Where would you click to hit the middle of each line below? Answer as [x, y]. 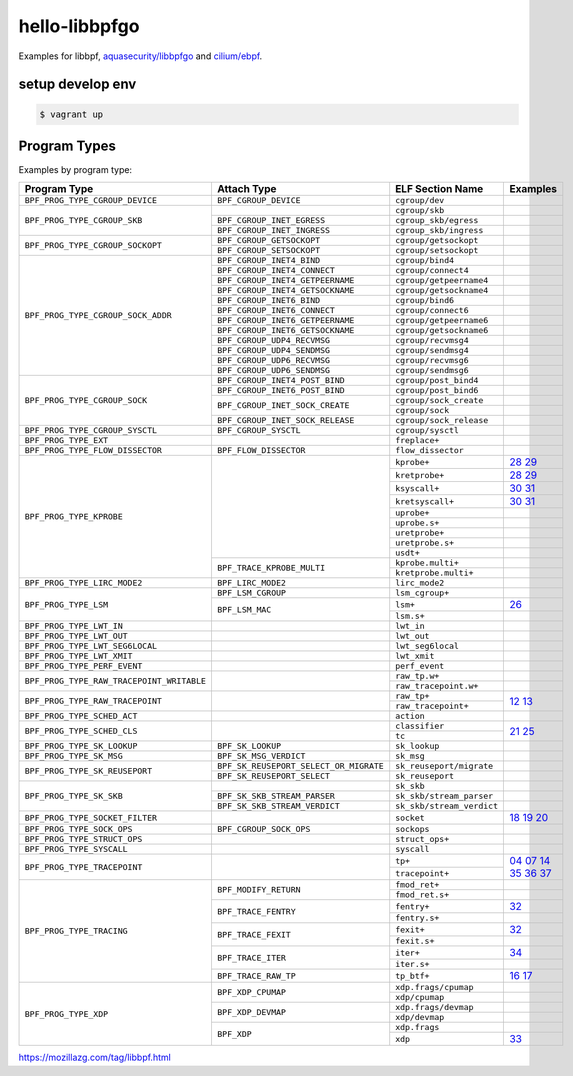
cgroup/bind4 [425, 260]
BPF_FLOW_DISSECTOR [261, 450]
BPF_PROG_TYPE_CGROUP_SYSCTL [91, 430]
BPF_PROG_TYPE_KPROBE [74, 516]
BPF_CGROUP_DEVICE [258, 200]
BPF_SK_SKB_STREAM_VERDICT [278, 806]
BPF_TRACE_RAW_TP [256, 975]
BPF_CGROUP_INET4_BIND [268, 260]
